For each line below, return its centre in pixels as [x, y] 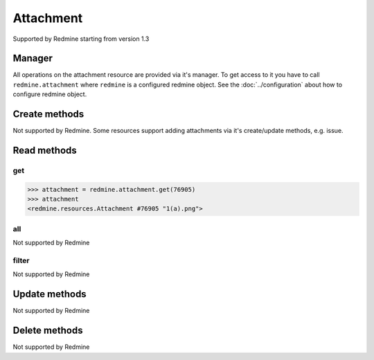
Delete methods [48, 331]
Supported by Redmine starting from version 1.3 [81, 39]
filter [21, 260]
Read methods [45, 150]
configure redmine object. [50, 94]
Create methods [48, 114]
